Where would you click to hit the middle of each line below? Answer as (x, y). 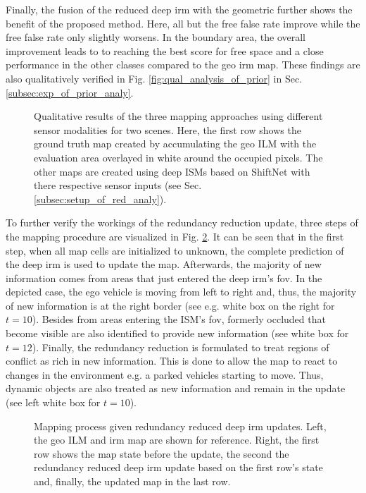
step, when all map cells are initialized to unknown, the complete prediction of (175, 250)
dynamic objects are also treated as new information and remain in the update (176, 388)
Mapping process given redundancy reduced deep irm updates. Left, (180, 426)
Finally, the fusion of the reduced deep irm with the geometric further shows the (179, 9)
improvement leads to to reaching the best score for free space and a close (165, 50)
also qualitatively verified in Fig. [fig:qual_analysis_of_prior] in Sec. (154, 78)
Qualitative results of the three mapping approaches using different (178, 116)
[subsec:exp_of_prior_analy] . (70, 92)
